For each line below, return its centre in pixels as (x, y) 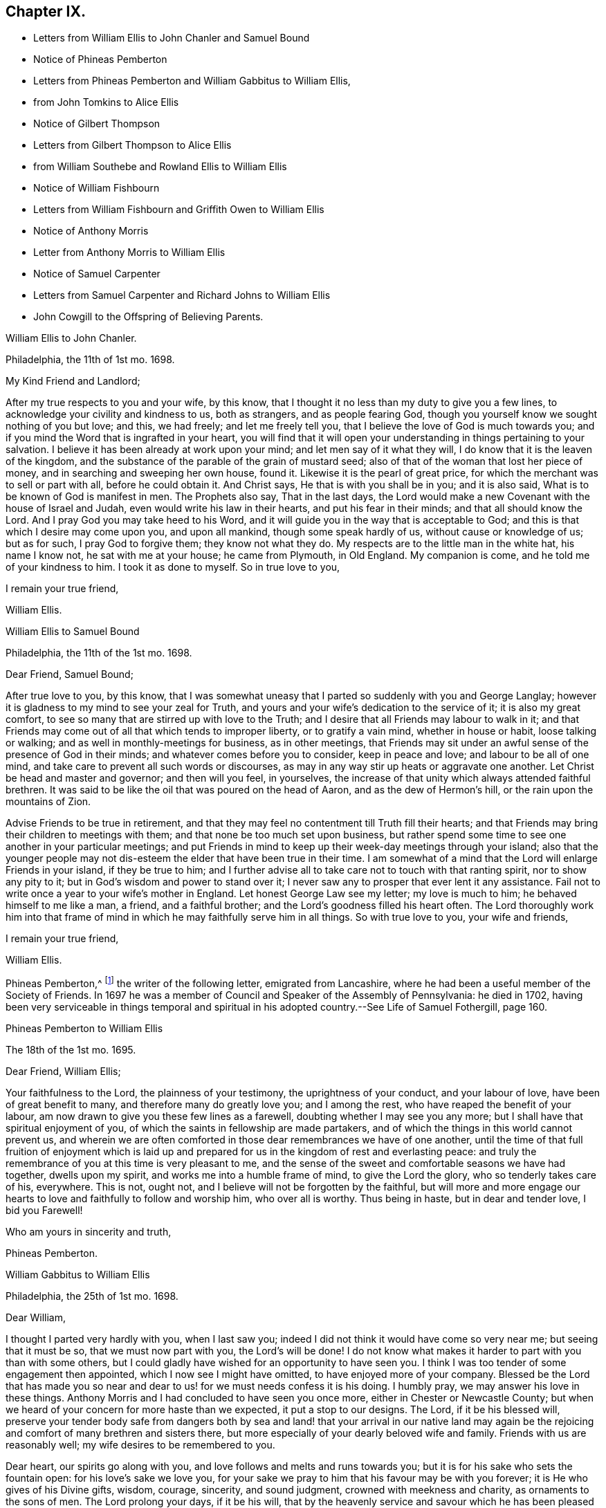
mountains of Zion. (48, 802)
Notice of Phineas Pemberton (100, 59)
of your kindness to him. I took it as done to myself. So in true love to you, (173, 567)
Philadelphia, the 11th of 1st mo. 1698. (90, 360)
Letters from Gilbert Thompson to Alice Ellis (132, 145)
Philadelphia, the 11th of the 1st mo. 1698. (99, 653)
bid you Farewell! (44, 1211)
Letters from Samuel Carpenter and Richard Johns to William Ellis (182, 295)
